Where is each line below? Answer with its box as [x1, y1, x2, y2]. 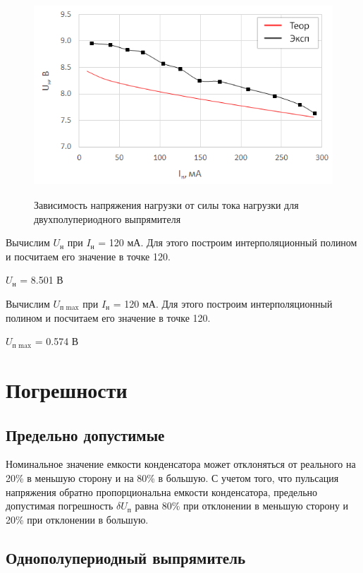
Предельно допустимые [6, 423, 165, 445]
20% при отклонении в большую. [6, 512, 149, 526]
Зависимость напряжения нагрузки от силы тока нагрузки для [34, 198, 299, 212]
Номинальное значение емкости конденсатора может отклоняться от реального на [6, 457, 356, 471]
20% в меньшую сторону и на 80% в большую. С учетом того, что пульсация [6, 470, 339, 485]
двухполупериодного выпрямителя [34, 211, 181, 226]
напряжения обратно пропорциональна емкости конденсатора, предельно [6, 484, 318, 499]
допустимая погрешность [6, 498, 113, 513]
